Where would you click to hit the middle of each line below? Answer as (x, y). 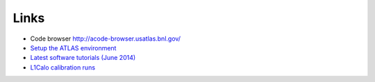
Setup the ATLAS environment (73, 48)
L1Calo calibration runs (63, 67)
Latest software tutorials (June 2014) (83, 58)
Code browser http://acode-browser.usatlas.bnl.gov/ (105, 39)
